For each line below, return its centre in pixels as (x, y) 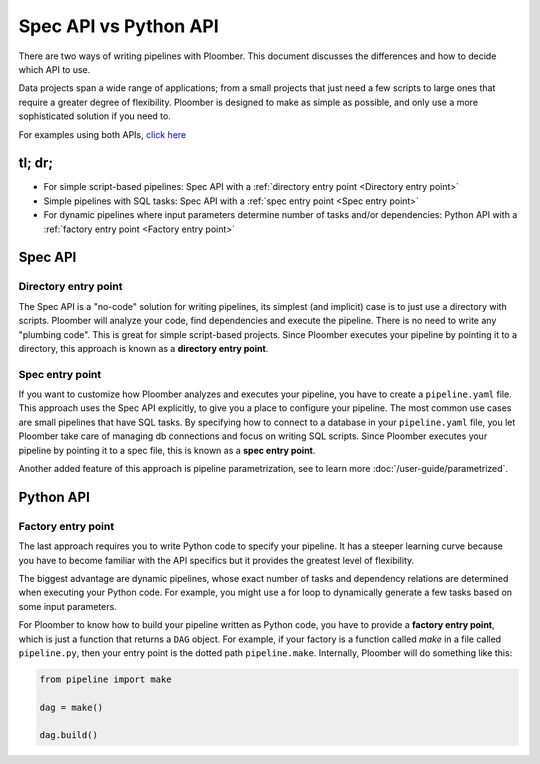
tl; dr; (36, 163)
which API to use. (54, 69)
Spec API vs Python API (118, 26)
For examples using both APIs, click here (102, 134)
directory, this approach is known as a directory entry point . (143, 348)
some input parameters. (67, 606)
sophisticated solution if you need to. (95, 116)
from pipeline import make (105, 679)
